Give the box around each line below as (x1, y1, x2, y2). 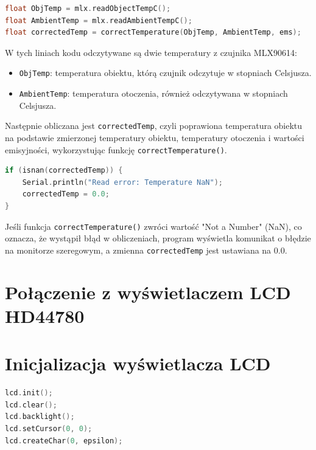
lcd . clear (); (5, 400, 57, 409)
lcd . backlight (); (5, 412, 75, 421)
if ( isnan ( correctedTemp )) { (5, 166, 123, 175)
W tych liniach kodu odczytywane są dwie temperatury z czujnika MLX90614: (5, 46, 297, 58)
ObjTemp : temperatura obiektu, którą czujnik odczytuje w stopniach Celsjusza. (19, 66, 312, 79)
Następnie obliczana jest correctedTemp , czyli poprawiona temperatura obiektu (5, 119, 303, 132)
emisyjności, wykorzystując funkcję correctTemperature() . (5, 143, 227, 156)
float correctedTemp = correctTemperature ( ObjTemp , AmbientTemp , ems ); (5, 28, 301, 37)
